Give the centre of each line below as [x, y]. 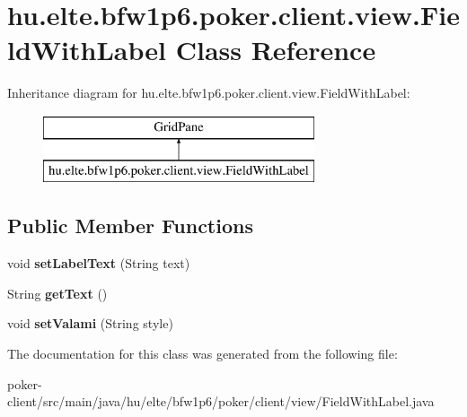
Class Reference [276, 50]
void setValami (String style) [90, 323]
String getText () [57, 293]
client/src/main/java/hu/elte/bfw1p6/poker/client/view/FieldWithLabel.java [221, 401]
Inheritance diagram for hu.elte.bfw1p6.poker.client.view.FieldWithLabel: [209, 93]
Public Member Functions [130, 226]
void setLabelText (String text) [99, 263]
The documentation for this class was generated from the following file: [203, 354]
